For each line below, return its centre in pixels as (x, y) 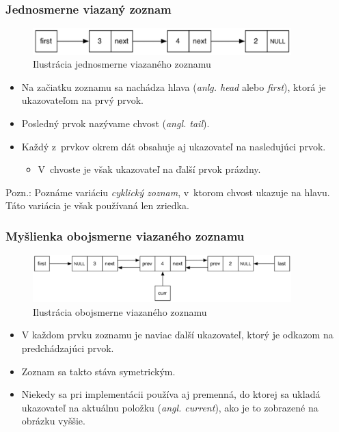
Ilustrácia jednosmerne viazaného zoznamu (122, 64)
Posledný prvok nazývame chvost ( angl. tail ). (116, 123)
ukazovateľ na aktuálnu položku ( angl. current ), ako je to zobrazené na (170, 407)
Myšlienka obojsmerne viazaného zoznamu (125, 235)
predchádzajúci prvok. (68, 348)
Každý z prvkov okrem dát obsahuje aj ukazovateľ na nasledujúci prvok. (174, 146)
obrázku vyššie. (53, 421)
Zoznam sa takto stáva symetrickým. (98, 371)
